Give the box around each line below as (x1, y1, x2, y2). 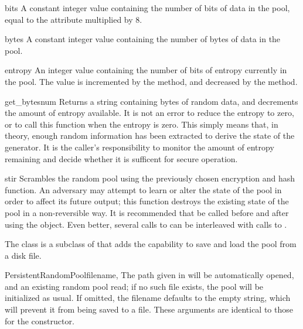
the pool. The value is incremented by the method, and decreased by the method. (5, 75, 298, 87)
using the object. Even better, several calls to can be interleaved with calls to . (5, 218, 287, 230)
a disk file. (5, 249, 42, 261)
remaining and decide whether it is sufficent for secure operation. (5, 152, 238, 164)
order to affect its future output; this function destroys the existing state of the (5, 195, 289, 207)
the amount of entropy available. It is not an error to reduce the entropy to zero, (5, 107, 294, 119)
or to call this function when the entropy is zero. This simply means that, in (5, 118, 278, 130)
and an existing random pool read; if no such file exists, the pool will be (5, 280, 264, 292)
